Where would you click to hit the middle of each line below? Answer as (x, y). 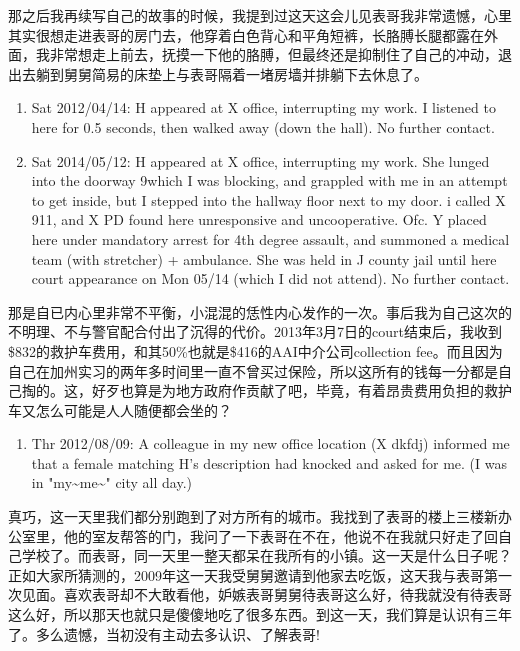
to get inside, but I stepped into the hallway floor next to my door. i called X (268, 199)
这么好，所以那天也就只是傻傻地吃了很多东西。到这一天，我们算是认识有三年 (260, 614)
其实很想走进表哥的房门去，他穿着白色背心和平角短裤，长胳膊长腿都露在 (246, 34)
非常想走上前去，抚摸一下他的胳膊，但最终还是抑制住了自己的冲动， (273, 54)
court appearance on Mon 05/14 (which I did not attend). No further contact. (270, 278)
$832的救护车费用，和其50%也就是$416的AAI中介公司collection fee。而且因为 (255, 350)
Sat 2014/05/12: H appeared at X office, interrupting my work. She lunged (260, 160)
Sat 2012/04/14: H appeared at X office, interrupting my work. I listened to (263, 107)
